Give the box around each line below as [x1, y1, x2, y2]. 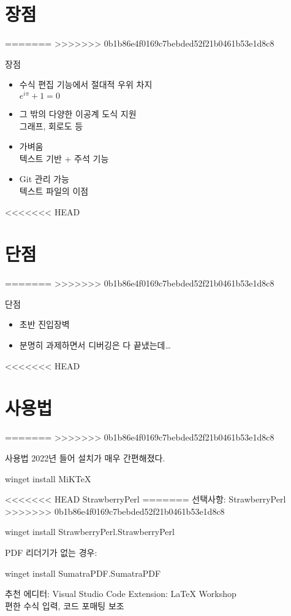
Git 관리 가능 [19, 172, 69, 185]
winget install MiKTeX [5, 472, 91, 485]
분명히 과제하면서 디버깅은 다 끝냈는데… [19, 339, 171, 352]
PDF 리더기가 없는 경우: [5, 545, 97, 558]
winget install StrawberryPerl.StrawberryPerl [5, 525, 175, 538]
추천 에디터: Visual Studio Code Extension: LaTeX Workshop [5, 587, 236, 600]
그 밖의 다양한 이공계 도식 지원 [19, 107, 137, 120]
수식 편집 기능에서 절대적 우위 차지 [19, 78, 153, 91]
